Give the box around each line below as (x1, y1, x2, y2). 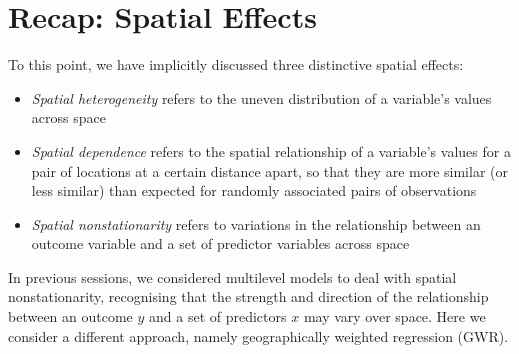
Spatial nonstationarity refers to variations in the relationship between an (31, 213, 481, 234)
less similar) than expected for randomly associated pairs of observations (31, 180, 477, 201)
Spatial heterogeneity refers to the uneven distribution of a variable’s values (31, 87, 492, 108)
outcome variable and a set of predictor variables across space (31, 233, 410, 254)
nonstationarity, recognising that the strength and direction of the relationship (8, 286, 489, 307)
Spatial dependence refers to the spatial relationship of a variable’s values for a (31, 140, 511, 161)
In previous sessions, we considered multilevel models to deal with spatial (8, 266, 457, 287)
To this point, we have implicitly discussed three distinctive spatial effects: (8, 54, 464, 75)
